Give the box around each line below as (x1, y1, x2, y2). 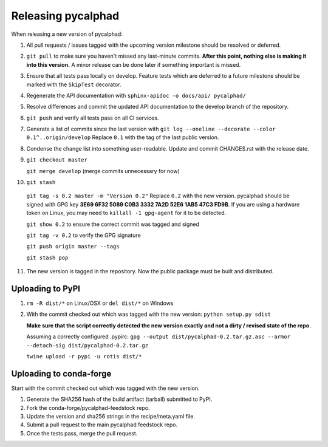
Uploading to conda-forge (11, 368, 112, 379)
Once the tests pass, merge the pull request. (26, 429, 138, 437)
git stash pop (26, 254, 69, 261)
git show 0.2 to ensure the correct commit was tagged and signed (26, 220, 200, 228)
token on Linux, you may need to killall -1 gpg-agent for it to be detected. (26, 210, 227, 217)
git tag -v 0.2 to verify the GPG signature (26, 231, 141, 239)
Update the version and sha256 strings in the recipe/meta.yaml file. (26, 413, 196, 420)
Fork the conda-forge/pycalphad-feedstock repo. (26, 404, 150, 411)
